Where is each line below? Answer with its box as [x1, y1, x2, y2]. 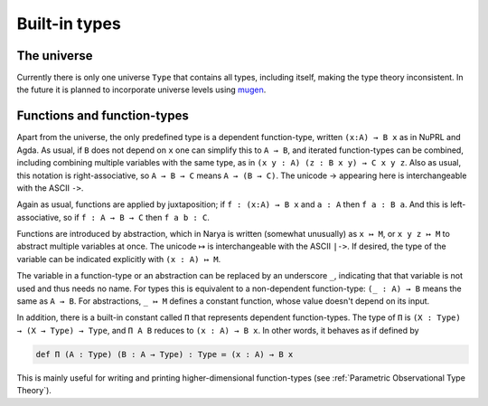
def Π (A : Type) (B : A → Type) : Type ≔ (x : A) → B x [35, 349, 294, 359]
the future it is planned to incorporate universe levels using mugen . [16, 84, 267, 95]
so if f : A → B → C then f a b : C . [62, 212, 210, 222]
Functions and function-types [16, 109, 189, 124]
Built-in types [16, 14, 121, 33]
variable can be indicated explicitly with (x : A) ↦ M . [16, 253, 221, 264]
